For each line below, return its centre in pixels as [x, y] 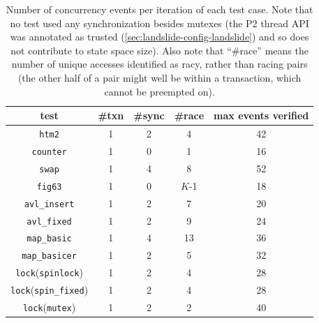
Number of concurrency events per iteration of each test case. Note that [159, 9]
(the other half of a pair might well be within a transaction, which [159, 77]
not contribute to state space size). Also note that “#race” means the [159, 50]
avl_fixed [49, 221]
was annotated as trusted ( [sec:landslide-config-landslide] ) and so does [159, 37]
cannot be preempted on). [159, 91]
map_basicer [49, 256]
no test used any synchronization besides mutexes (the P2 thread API [159, 23]
